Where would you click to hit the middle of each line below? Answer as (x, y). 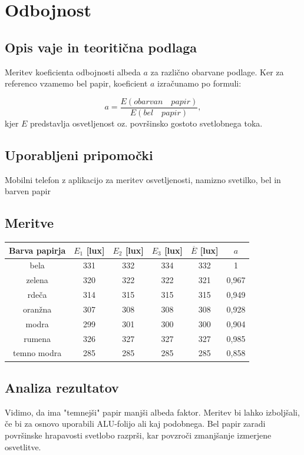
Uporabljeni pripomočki (79, 155)
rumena (37, 338)
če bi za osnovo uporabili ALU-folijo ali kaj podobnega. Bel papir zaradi (135, 424)
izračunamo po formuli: (199, 83)
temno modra (37, 353)
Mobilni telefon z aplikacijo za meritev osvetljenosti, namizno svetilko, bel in (143, 179)
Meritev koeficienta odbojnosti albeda (73, 72)
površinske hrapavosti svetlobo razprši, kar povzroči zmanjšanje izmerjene (138, 435)
